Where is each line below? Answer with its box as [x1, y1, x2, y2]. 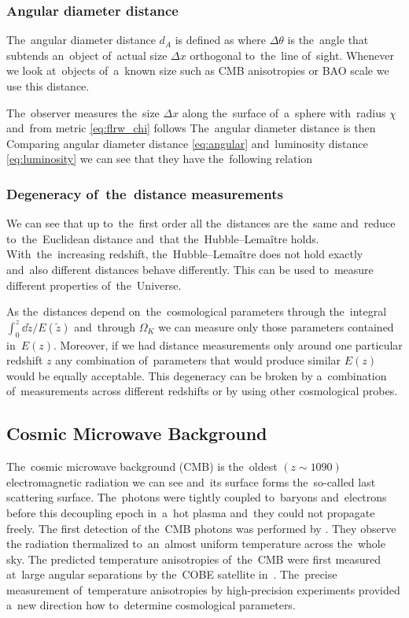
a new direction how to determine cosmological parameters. [6, 597, 296, 613]
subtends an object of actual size [6, 46, 168, 63]
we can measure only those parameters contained [158, 318, 394, 335]
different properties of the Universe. [6, 276, 182, 293]
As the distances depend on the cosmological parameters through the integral [6, 303, 387, 320]
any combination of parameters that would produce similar [55, 352, 341, 368]
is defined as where [175, 31, 266, 48]
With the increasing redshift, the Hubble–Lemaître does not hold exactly [6, 246, 363, 262]
